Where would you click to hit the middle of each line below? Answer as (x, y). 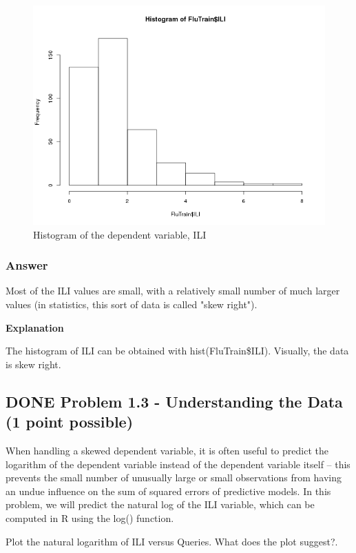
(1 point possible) (70, 422)
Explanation (35, 327)
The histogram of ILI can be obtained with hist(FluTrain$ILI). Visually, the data (177, 351)
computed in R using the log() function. (90, 517)
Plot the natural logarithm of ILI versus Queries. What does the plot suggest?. (172, 541)
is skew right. (33, 364)
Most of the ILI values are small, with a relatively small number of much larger (173, 291)
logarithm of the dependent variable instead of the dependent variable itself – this (178, 464)
